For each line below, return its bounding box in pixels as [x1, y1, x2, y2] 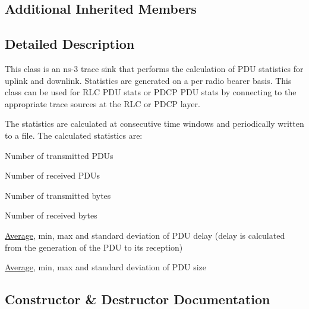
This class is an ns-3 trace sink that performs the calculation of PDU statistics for [5, 62, 304, 74]
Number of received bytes [5, 209, 97, 221]
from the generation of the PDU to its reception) [5, 241, 183, 253]
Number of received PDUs [5, 169, 100, 182]
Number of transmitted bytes [5, 189, 111, 201]
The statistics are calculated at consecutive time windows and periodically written [5, 117, 304, 130]
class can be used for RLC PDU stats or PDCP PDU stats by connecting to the [5, 86, 297, 98]
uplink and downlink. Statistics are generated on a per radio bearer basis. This [5, 74, 292, 86]
